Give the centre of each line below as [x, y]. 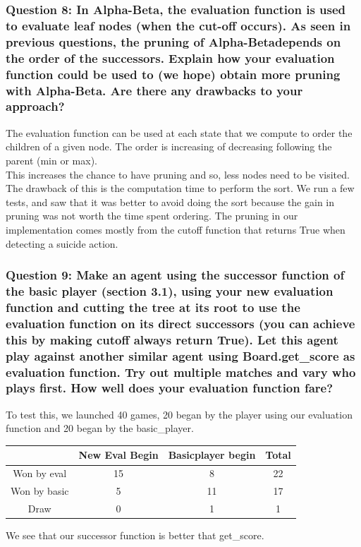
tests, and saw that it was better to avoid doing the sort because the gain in [170, 202]
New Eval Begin [118, 455]
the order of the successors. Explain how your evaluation [170, 58]
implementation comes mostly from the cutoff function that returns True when [176, 229]
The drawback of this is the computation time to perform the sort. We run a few [180, 188]
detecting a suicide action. [62, 243]
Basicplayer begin [212, 455]
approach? [35, 106]
